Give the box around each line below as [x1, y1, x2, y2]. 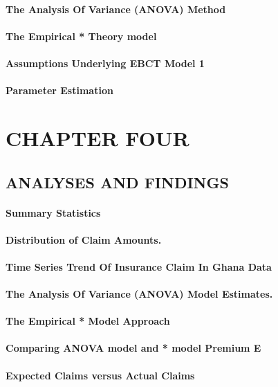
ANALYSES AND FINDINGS [6, 171, 229, 192]
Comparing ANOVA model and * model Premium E [6, 341, 261, 355]
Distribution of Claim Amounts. [6, 232, 162, 246]
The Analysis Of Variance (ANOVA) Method [6, 1, 226, 16]
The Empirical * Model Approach [6, 314, 170, 328]
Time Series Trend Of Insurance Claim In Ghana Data [6, 259, 272, 273]
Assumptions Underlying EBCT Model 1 [6, 55, 205, 70]
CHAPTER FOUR [6, 123, 189, 152]
